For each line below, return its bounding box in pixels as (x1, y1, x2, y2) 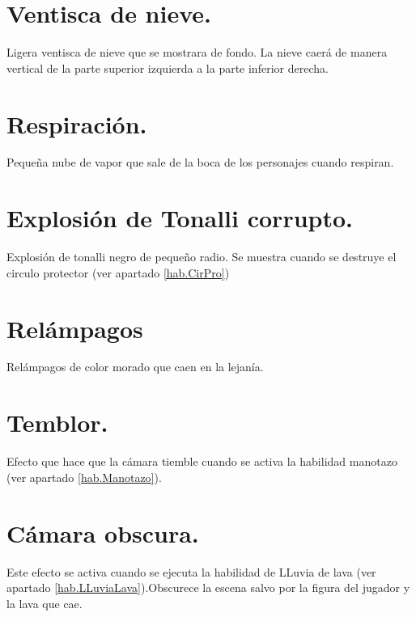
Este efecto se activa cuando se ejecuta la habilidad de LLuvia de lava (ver (6, 563, 376, 580)
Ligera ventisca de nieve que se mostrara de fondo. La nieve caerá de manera (6, 44, 388, 61)
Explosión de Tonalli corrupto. (6, 201, 353, 235)
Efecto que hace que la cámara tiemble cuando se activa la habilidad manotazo (6, 453, 397, 470)
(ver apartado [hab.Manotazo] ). (6, 468, 162, 485)
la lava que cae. (6, 594, 83, 611)
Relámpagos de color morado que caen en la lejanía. (6, 358, 264, 375)
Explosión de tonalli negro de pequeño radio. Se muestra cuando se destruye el (6, 248, 397, 265)
